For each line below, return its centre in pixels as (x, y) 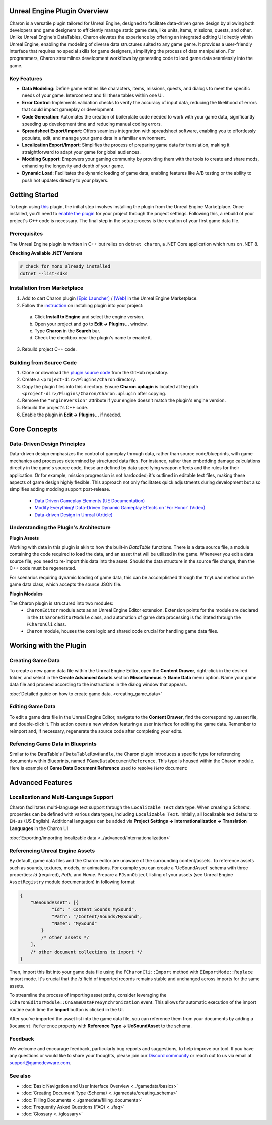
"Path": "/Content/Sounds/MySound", (97, 916)
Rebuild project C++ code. (49, 349)
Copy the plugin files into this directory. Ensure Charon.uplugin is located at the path (110, 386)
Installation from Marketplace (46, 288)
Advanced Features (41, 782)
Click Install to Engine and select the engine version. (89, 317)
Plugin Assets (24, 538)
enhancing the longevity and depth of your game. (73, 166)
